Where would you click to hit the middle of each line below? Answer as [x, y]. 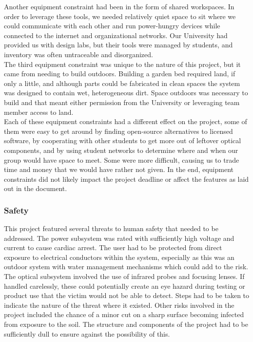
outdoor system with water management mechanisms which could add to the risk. [126, 267]
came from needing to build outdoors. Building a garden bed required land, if [120, 74]
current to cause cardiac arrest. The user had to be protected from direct [113, 247]
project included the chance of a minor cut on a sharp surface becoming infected [124, 314]
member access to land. [39, 112]
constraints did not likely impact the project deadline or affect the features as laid [126, 179]
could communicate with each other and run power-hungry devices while [112, 26]
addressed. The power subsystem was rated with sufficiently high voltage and [119, 238]
